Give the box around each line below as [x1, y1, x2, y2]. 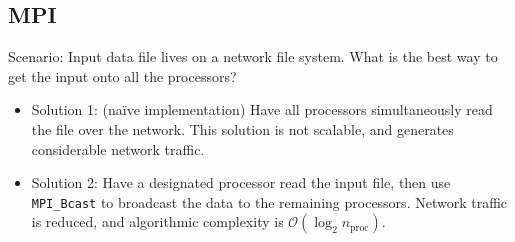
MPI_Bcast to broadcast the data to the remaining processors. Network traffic [31, 191, 508, 212]
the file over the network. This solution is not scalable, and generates [31, 118, 454, 139]
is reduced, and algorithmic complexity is [31, 211, 284, 232]
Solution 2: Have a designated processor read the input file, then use [31, 172, 451, 193]
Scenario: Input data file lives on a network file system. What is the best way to [8, 46, 498, 67]
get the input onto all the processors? [8, 65, 237, 86]
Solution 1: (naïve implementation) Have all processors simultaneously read [31, 99, 493, 120]
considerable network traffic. [31, 138, 205, 159]
